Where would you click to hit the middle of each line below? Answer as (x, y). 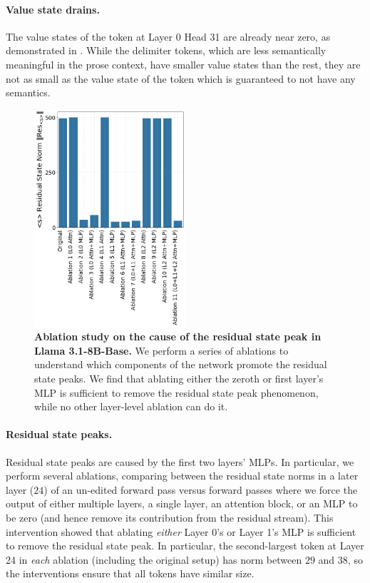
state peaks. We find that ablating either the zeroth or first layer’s (179, 378)
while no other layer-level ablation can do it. (131, 406)
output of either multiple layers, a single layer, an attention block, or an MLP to (182, 503)
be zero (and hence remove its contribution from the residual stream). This (170, 517)
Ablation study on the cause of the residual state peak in (178, 336)
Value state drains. (53, 9)
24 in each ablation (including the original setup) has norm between (154, 559)
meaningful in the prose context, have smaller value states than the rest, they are (183, 64)
